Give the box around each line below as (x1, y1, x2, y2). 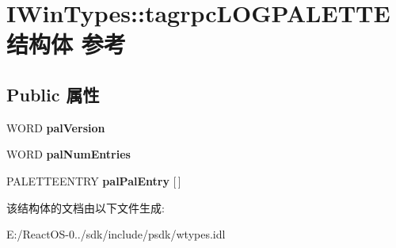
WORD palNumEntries (6, 146, 131, 162)
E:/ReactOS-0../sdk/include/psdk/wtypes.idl (6, 226, 226, 242)
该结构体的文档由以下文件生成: (6, 199, 165, 216)
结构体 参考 (6, 28, 126, 60)
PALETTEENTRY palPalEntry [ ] (6, 172, 181, 189)
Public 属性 (6, 82, 100, 106)
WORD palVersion (6, 119, 105, 135)
